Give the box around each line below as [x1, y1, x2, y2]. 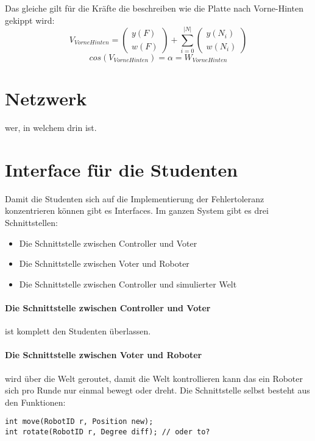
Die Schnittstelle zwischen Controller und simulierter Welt [19, 277, 237, 290]
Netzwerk [5, 86, 87, 111]
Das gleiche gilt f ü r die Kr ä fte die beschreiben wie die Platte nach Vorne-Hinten [5, 2, 303, 14]
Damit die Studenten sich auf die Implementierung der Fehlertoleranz [5, 192, 264, 205]
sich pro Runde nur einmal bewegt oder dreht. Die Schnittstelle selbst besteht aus [5, 384, 310, 397]
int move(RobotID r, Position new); [5, 417, 154, 426]
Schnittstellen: [5, 216, 58, 229]
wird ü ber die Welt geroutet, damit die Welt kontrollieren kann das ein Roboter [5, 372, 303, 384]
